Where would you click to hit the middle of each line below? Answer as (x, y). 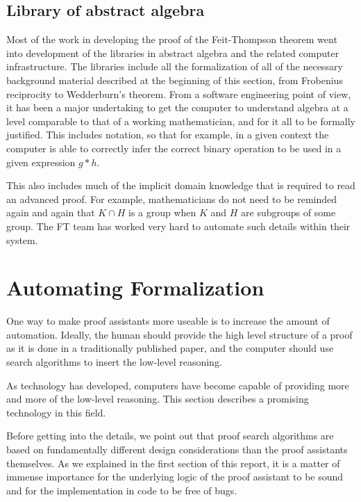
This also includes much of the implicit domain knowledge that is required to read (181, 185)
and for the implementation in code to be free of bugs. (122, 490)
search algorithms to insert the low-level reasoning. (114, 362)
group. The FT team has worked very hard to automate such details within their (178, 226)
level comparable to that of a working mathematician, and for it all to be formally (181, 121)
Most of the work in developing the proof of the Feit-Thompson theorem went (172, 39)
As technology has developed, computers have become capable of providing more (178, 385)
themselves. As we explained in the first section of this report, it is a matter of (173, 463)
